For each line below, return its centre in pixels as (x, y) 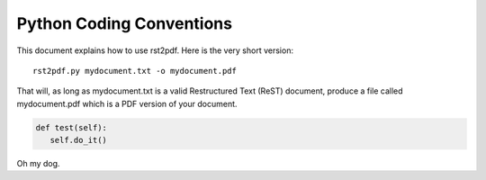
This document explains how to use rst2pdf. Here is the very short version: (155, 50)
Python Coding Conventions (125, 23)
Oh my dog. (38, 164)
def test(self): (72, 127)
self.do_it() (79, 140)
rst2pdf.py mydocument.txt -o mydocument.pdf (135, 71)
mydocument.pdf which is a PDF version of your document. (127, 103)
